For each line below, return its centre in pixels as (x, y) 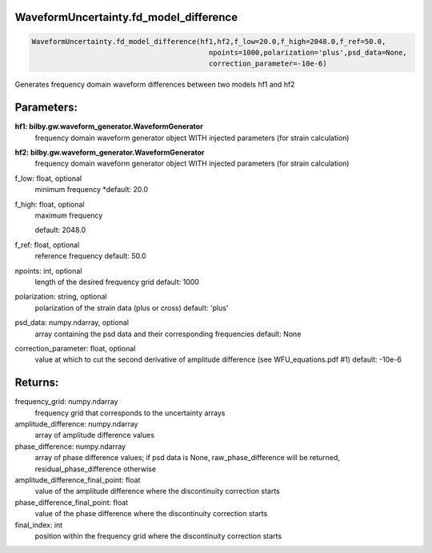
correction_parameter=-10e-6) (268, 64)
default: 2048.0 (60, 230)
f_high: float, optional (50, 204)
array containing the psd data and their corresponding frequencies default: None (168, 334)
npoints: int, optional (48, 270)
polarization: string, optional (61, 297)
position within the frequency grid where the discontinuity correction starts (158, 535)
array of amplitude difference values (95, 435)
